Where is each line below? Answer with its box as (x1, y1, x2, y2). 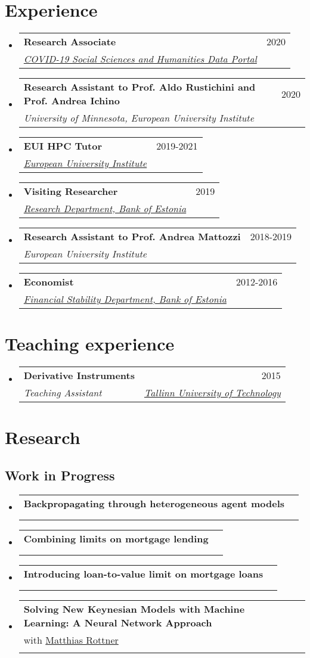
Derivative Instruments (23, 368, 135, 383)
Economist (23, 275, 74, 289)
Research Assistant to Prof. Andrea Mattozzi (23, 229, 241, 244)
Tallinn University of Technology (144, 386, 281, 400)
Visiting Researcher (23, 184, 118, 198)
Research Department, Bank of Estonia (23, 201, 187, 216)
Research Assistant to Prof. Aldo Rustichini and (23, 80, 256, 94)
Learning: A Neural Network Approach (23, 615, 212, 629)
